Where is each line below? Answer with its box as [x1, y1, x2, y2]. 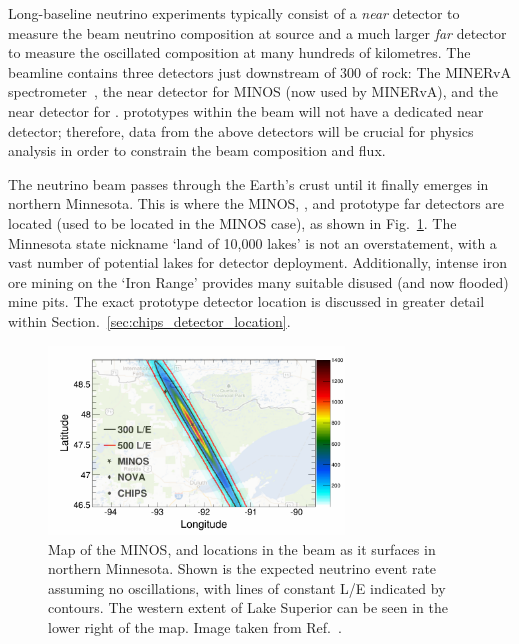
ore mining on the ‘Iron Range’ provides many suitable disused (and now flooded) [8, 271, 509, 292]
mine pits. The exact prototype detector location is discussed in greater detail [8, 291, 485, 312]
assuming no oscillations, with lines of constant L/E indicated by [48, 577, 446, 598]
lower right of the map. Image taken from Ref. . [48, 616, 342, 637]
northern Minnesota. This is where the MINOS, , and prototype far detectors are [8, 193, 505, 214]
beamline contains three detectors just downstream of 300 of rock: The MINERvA [8, 61, 511, 82]
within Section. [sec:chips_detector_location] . [8, 310, 291, 331]
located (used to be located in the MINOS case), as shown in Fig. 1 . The [8, 212, 457, 233]
